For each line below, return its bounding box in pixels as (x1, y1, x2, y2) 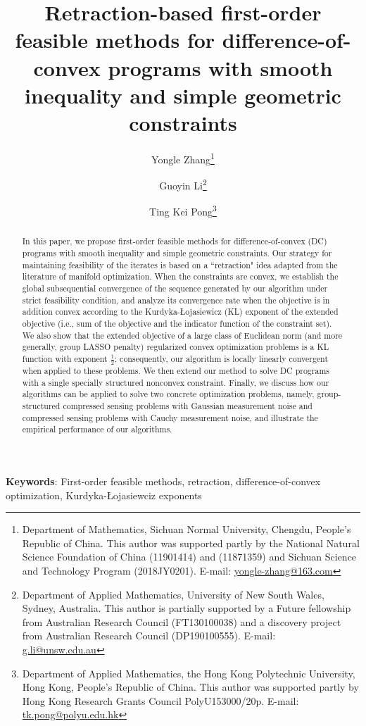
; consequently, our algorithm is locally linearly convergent (114, 352, 329, 364)
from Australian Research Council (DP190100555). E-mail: (22, 628, 276, 643)
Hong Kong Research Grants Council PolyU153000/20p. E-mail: (22, 693, 299, 708)
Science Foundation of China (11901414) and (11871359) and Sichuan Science (22, 549, 357, 564)
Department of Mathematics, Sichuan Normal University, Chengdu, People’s (22, 522, 351, 537)
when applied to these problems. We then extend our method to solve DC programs (22, 365, 330, 377)
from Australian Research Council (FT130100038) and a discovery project (22, 614, 341, 629)
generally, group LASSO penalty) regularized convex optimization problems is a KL (22, 341, 329, 353)
